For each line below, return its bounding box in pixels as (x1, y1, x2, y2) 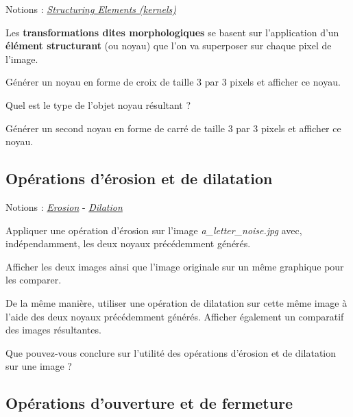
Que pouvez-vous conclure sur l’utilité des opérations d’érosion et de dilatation (5, 345, 337, 359)
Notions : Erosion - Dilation (5, 199, 123, 214)
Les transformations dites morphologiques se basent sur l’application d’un (5, 25, 339, 39)
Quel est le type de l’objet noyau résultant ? (5, 97, 191, 112)
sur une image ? (5, 359, 72, 373)
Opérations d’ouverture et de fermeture (5, 392, 293, 414)
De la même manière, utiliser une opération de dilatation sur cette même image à (5, 295, 348, 309)
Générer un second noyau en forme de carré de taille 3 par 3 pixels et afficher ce (5, 121, 341, 135)
